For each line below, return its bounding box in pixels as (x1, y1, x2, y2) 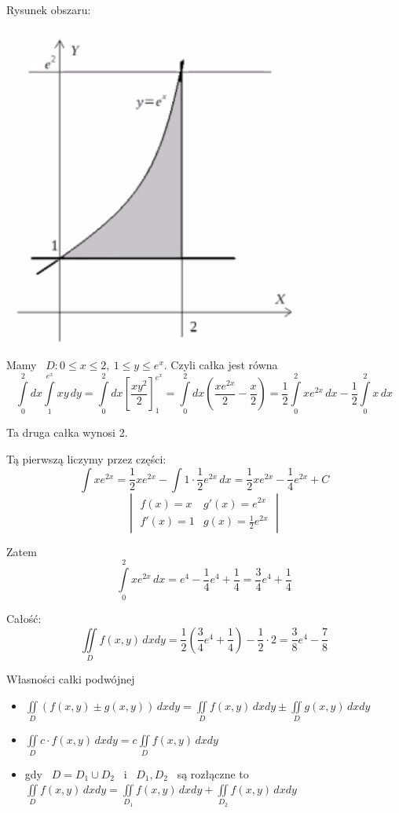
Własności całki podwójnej (6, 671, 135, 687)
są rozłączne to (177, 765, 249, 782)
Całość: (6, 610, 42, 627)
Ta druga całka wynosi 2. (6, 424, 128, 441)
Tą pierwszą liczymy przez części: (6, 451, 167, 467)
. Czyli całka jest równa (163, 357, 278, 373)
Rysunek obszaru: (6, 2, 91, 17)
